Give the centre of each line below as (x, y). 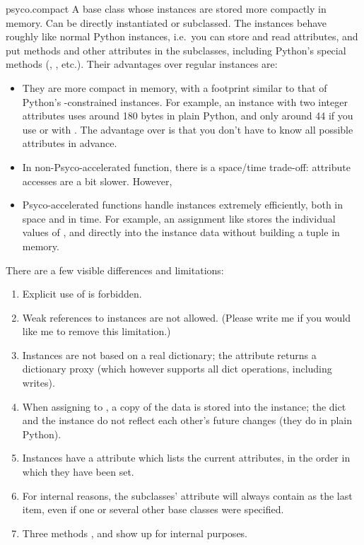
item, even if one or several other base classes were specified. (153, 509)
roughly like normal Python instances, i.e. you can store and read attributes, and (182, 36)
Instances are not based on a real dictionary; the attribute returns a (169, 354)
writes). (39, 383)
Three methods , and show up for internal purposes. (135, 533)
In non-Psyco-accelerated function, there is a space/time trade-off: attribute (186, 166)
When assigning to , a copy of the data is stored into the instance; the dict (184, 406)
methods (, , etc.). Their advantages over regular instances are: (142, 64)
